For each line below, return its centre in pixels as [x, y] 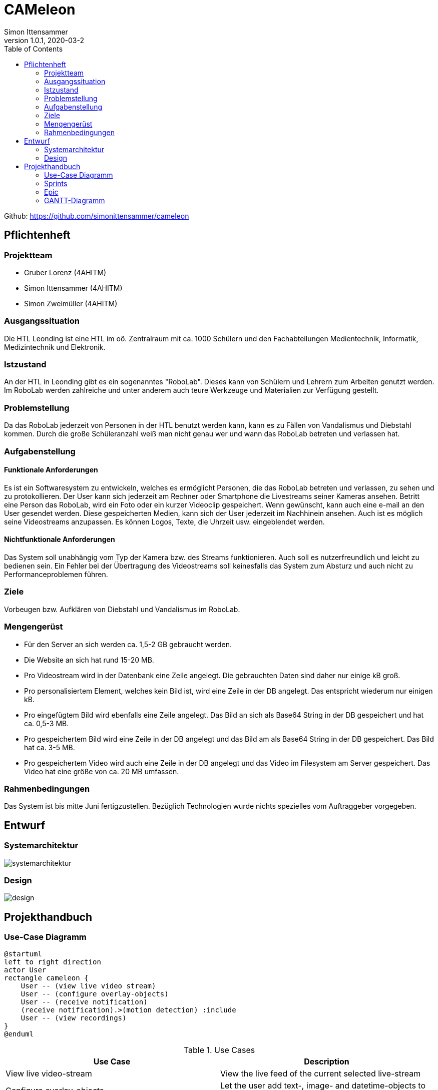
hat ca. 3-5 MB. [50, 747]
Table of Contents [34, 49]
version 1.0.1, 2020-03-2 [44, 40]
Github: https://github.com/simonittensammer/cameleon [97, 216]
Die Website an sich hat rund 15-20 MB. [89, 660]
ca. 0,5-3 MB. [47, 723]
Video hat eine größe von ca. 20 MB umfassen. [102, 771]
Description [327, 1062]
